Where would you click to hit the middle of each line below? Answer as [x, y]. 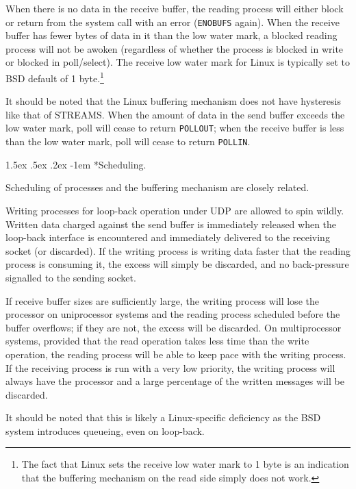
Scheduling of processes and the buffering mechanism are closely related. [157, 187]
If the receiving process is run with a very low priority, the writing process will [170, 367]
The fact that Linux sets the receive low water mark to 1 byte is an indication [185, 464]
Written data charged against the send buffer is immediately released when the [171, 224]
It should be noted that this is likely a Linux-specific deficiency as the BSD [163, 417]
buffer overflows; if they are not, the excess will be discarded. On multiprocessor [174, 327]
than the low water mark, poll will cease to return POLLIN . [128, 141]
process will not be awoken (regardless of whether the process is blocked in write [175, 48]
